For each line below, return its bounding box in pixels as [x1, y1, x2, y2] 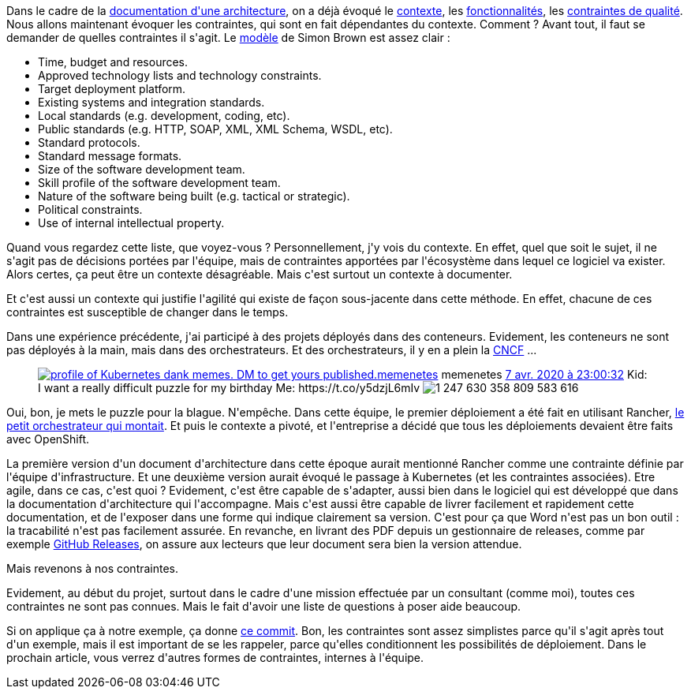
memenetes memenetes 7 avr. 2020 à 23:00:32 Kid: [377, 368, 648, 381]
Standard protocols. [38, 136, 140, 149]
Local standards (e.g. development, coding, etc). [38, 109, 290, 122]
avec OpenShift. [6, 432, 90, 446]
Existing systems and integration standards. [38, 95, 265, 109]
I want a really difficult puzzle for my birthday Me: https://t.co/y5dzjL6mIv [38, 381, 420, 394]
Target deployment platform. [38, 82, 186, 95]
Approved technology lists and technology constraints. [38, 69, 322, 82]
